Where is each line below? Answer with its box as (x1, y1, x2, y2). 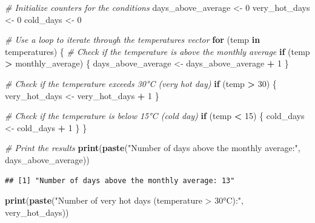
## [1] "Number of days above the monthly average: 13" (5, 176, 235, 185)
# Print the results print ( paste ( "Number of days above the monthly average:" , (5, 141, 300, 154)
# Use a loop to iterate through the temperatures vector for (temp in (5, 33, 260, 46)
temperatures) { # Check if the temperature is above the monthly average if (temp (5, 45, 310, 57)
